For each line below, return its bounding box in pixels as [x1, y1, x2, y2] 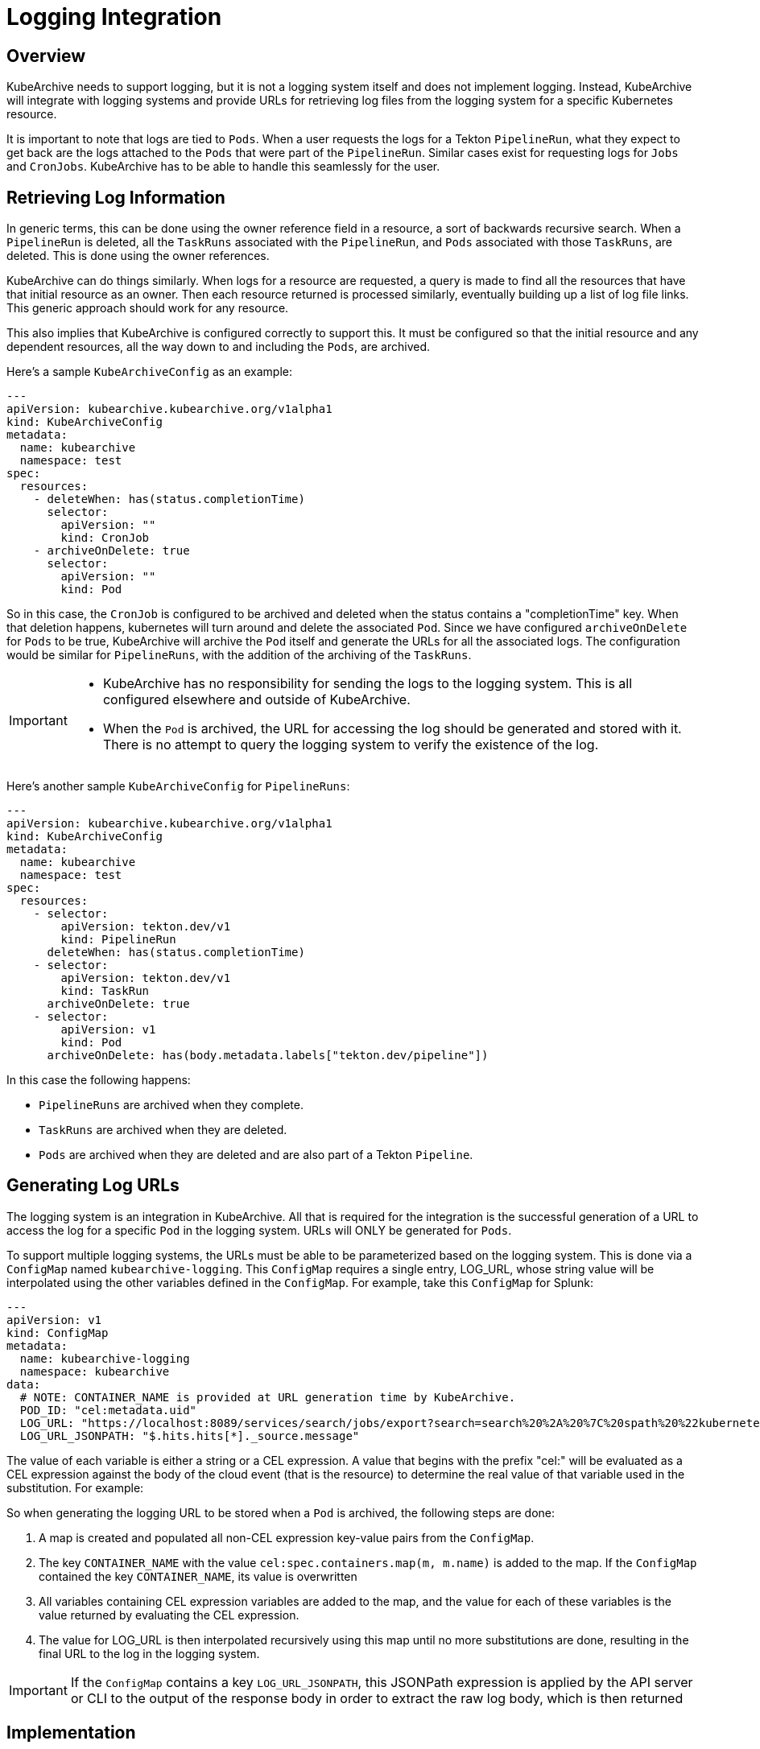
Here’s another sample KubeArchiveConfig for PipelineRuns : [6, 779, 350, 794]
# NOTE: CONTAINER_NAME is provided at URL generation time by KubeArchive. [19, 1390, 516, 1404]
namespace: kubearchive [19, 1364, 170, 1378]
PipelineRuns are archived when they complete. [39, 1098, 304, 1112]
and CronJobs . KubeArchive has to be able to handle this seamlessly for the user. [6, 159, 440, 174]
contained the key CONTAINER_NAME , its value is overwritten [39, 1569, 357, 1583]
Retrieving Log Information [6, 187, 225, 208]
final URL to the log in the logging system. [39, 1646, 260, 1660]
